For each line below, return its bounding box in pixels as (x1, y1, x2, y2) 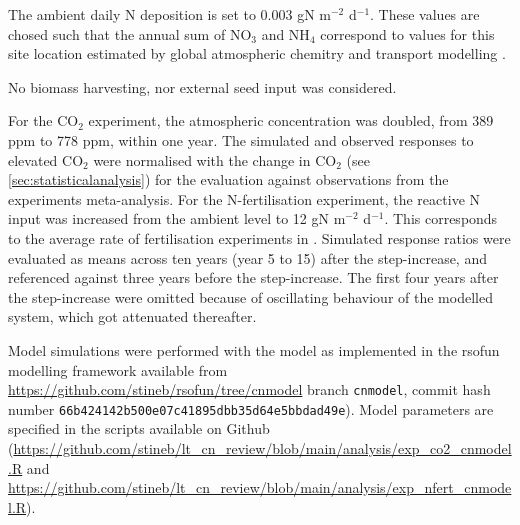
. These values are (370, 4, 480, 24)
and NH (261, 23, 310, 44)
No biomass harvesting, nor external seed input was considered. (8, 76, 397, 97)
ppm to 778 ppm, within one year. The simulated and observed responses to (8, 129, 474, 150)
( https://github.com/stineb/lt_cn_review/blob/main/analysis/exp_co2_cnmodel (8, 438, 512, 458)
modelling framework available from (8, 359, 228, 380)
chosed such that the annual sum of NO (8, 23, 252, 44)
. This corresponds (384, 208, 498, 229)
